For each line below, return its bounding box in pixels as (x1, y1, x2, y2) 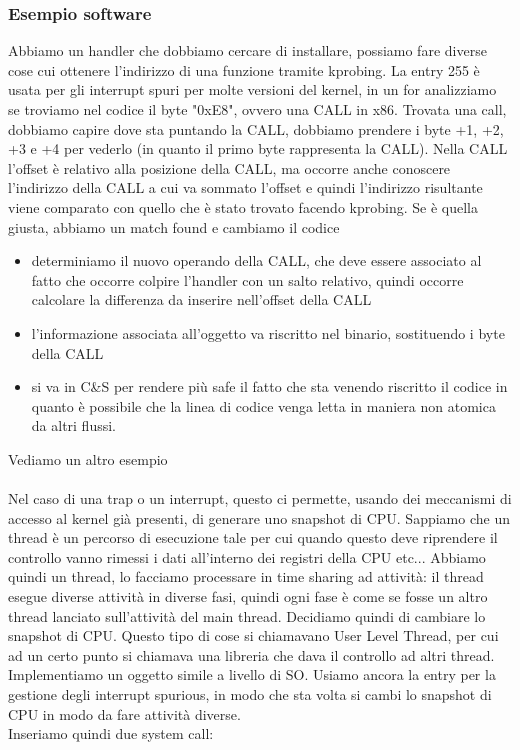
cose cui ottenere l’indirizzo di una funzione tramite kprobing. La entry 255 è (8, 59, 480, 80)
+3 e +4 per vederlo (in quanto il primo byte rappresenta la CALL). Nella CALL (8, 138, 508, 159)
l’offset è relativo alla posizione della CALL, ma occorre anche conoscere (8, 157, 451, 178)
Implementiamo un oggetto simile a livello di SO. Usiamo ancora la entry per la (8, 664, 496, 685)
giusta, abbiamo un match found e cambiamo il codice (8, 216, 340, 237)
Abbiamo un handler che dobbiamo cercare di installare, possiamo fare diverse (8, 40, 487, 61)
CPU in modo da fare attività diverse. (8, 703, 241, 724)
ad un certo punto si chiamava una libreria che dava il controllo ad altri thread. (8, 644, 495, 665)
